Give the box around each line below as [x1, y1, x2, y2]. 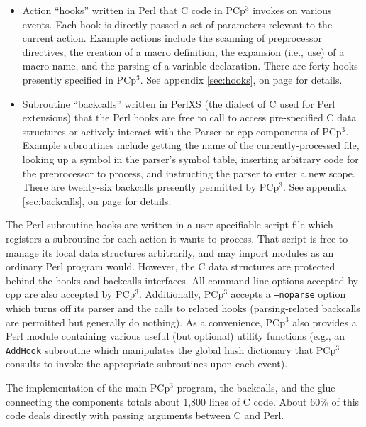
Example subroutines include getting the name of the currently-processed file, [22, 138, 360, 152]
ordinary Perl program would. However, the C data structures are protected [6, 259, 335, 274]
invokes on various [253, 3, 332, 17]
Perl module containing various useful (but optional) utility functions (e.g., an [6, 328, 345, 343]
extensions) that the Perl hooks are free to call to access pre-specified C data [22, 110, 357, 125]
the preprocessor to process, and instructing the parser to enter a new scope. [22, 165, 355, 180]
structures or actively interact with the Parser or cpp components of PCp [22, 123, 342, 138]
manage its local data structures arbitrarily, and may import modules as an [6, 245, 334, 260]
